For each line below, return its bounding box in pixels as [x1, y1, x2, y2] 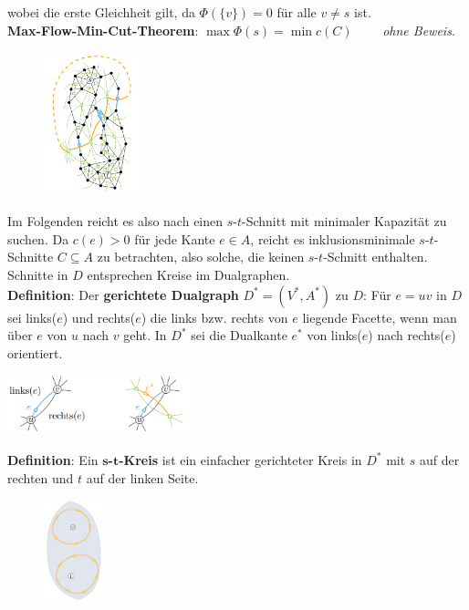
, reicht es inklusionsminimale [250, 229, 415, 248]
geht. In [123, 326, 167, 345]
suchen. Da [7, 229, 69, 248]
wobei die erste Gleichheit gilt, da [7, 3, 195, 21]
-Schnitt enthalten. [323, 247, 428, 266]
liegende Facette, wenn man [302, 307, 457, 326]
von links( [307, 326, 362, 345]
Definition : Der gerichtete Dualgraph [7, 284, 239, 304]
